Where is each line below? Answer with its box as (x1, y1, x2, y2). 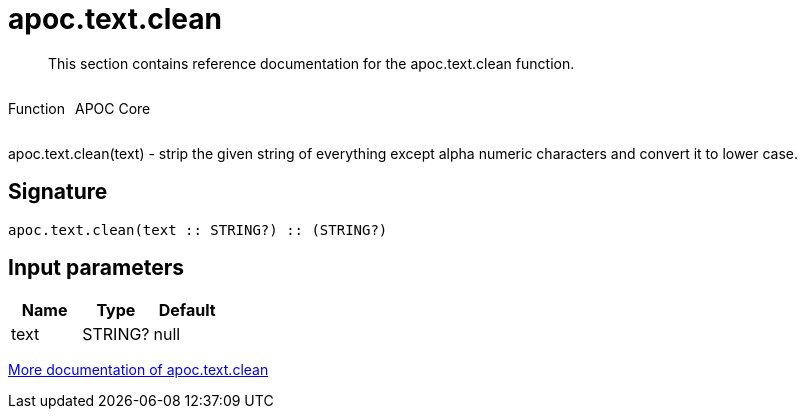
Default (158, 300, 216, 321)
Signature (8, 179, 108, 205)
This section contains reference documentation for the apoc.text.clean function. (48, 54, 575, 72)
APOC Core (74, 99, 151, 117)
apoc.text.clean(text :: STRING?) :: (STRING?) (8, 221, 388, 238)
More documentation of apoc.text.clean (8, 361, 269, 379)
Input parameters (8, 255, 185, 281)
